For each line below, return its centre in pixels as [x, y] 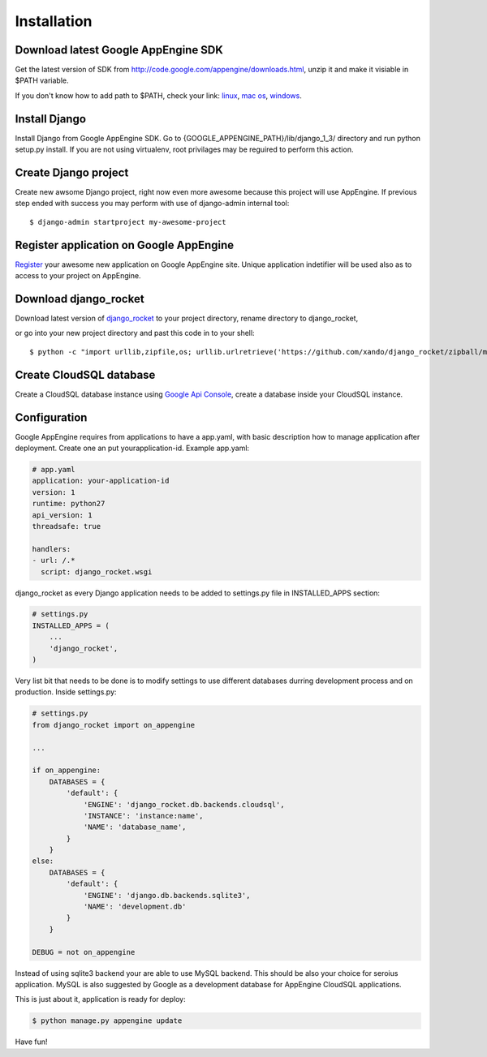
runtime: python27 [69, 504]
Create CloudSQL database [85, 374]
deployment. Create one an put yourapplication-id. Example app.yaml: [132, 448]
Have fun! [31, 1042]
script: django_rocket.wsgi [97, 571]
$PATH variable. [42, 80]
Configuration [51, 417]
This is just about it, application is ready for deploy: [100, 999]
